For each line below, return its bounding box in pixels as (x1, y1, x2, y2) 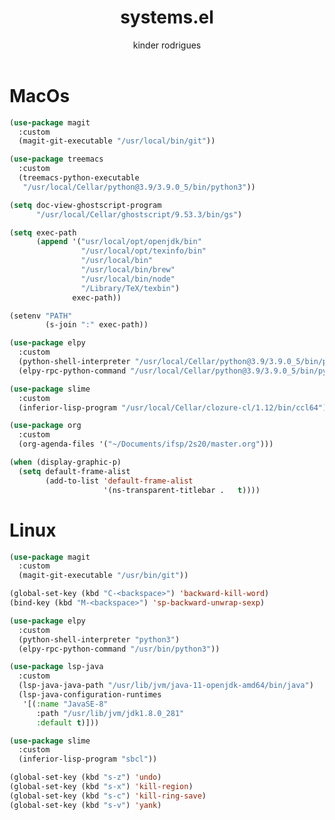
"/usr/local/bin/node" (80, 274, 176, 284)
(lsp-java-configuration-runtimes (18, 690, 162, 700)
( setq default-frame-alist (18, 466, 131, 476)
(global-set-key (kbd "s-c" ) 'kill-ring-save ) (9, 791, 207, 801)
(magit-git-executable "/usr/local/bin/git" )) (18, 136, 216, 146)
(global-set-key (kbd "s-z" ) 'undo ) (9, 772, 162, 783)
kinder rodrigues (132, 39, 202, 51)
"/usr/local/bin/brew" (80, 265, 176, 275)
